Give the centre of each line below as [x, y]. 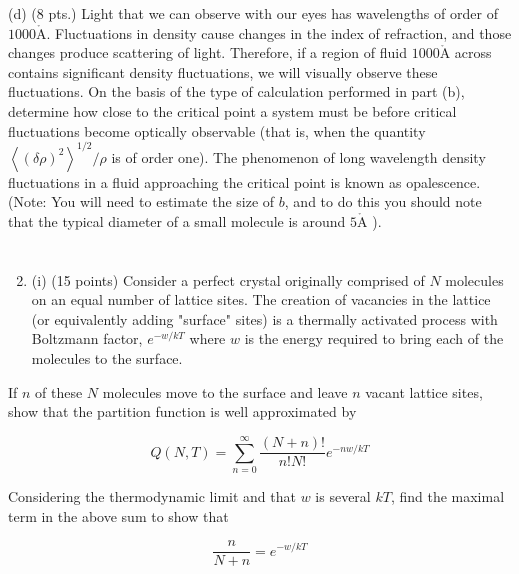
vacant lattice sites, [424, 391]
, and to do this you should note [383, 201]
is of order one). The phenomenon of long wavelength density [298, 156]
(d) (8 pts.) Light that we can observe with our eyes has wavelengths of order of [253, 13]
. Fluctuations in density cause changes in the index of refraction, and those [279, 32]
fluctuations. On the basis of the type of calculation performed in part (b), [236, 91]
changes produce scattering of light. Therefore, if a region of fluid [207, 52]
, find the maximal [447, 495]
